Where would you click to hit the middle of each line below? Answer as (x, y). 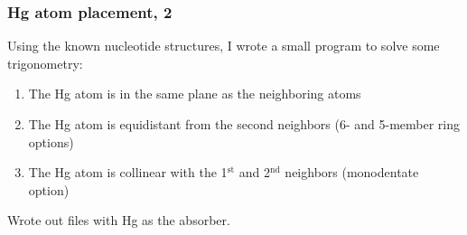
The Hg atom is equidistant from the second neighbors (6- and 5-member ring (244, 124)
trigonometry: (45, 63)
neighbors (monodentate (352, 172)
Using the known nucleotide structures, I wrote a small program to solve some (224, 46)
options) (51, 141)
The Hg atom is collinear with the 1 (128, 172)
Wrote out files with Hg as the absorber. (119, 220)
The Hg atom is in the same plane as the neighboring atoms (195, 94)
